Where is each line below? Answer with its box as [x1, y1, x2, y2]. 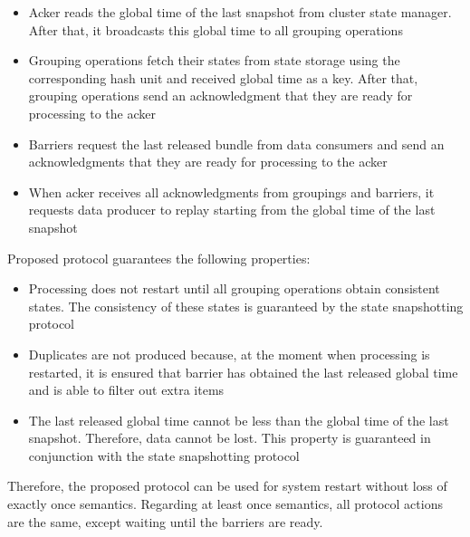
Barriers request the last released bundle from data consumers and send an [28, 134, 445, 153]
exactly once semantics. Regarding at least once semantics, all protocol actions [7, 494, 443, 513]
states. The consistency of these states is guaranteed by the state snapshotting [28, 296, 464, 315]
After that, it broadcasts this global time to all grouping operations [28, 20, 403, 39]
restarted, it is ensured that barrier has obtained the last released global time [28, 362, 458, 381]
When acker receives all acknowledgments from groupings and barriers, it [28, 182, 435, 201]
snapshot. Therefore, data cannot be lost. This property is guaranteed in [28, 428, 431, 447]
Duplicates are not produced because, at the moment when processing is [28, 344, 430, 363]
